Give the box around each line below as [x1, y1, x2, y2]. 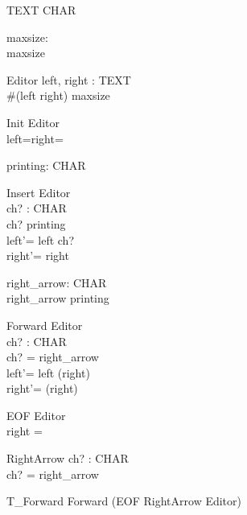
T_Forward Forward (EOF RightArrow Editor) [6, 492, 241, 509]
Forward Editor [6, 316, 83, 333]
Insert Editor [6, 183, 71, 200]
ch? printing [6, 215, 66, 232]
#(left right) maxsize [6, 87, 110, 104]
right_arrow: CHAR [6, 274, 107, 290]
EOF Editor [6, 406, 66, 423]
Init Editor [6, 113, 60, 130]
